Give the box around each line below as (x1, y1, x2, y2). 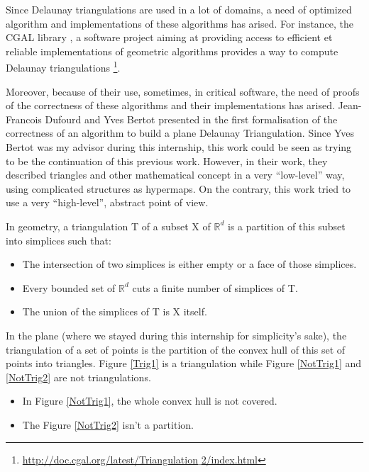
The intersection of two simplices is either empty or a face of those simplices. (22, 257, 357, 271)
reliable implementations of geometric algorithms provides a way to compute (6, 43, 338, 58)
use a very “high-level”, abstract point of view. (6, 195, 209, 210)
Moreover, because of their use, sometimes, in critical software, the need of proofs (6, 84, 360, 99)
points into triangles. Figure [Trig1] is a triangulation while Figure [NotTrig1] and (6, 356, 362, 371)
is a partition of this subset (227, 218, 346, 233)
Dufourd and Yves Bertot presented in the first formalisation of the (45, 111, 338, 126)
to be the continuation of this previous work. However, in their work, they (6, 153, 328, 168)
